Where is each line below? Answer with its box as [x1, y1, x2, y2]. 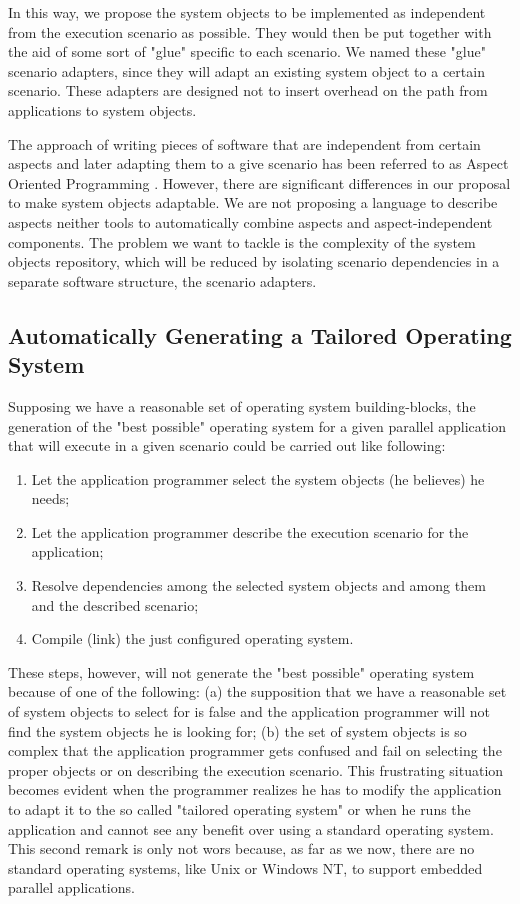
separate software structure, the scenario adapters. [8, 270, 317, 291]
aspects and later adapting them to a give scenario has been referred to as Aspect [8, 153, 509, 174]
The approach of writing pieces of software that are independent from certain [8, 133, 481, 154]
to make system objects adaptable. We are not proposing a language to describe [8, 192, 498, 213]
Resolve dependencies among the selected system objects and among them [31, 575, 486, 596]
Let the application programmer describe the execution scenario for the [31, 521, 469, 542]
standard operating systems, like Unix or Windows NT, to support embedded [8, 857, 483, 878]
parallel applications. [8, 877, 135, 898]
